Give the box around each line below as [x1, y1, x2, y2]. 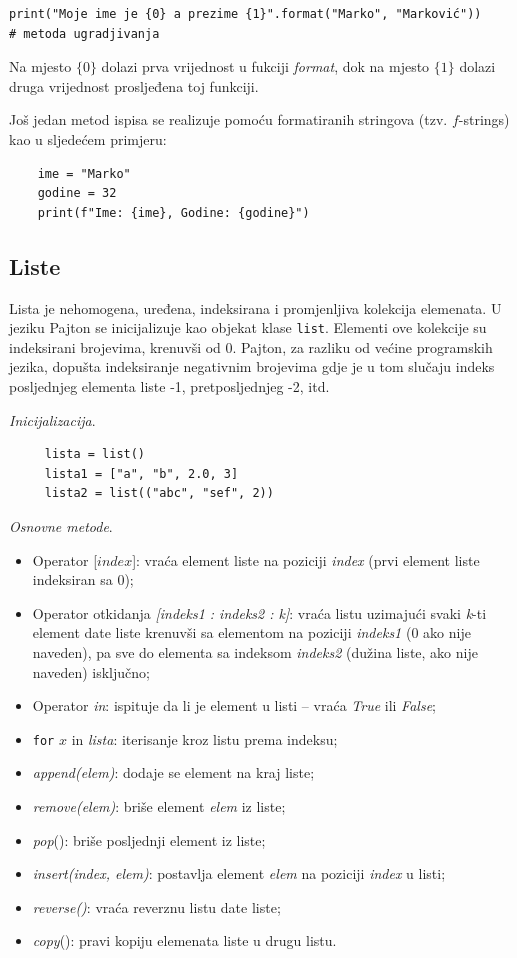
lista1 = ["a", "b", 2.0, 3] [44, 466, 239, 481]
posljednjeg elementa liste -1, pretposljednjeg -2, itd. [9, 375, 330, 396]
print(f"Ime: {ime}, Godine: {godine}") [37, 205, 310, 220]
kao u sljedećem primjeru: [9, 128, 167, 149]
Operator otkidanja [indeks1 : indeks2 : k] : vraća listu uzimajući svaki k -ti [32, 602, 487, 623]
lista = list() [44, 447, 146, 462]
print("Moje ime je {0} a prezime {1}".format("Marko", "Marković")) [9, 7, 482, 21]
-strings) [458, 109, 510, 130]
